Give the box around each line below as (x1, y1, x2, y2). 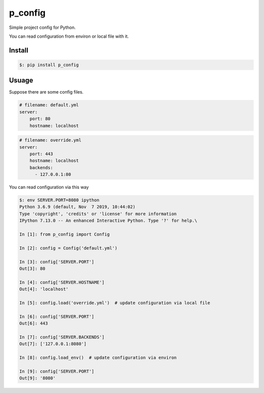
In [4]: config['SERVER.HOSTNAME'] (19, 279, 105, 285)
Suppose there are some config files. (9, 89, 84, 95)
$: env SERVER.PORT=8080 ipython (19, 197, 100, 203)
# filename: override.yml (19, 138, 82, 143)
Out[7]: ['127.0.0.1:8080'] (19, 341, 87, 347)
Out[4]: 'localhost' (19, 286, 68, 292)
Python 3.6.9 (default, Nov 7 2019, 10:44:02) (19, 204, 135, 210)
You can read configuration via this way (9, 184, 89, 190)
